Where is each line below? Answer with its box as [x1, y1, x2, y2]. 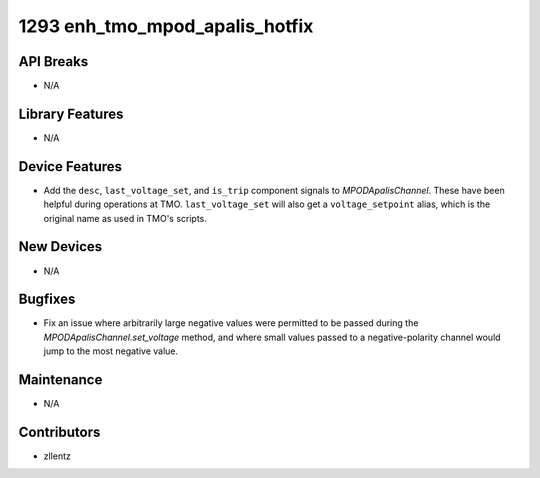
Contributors [18, 423, 101, 440]
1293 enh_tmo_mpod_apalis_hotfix [18, 15, 314, 37]
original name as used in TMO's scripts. [43, 212, 207, 224]
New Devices [18, 238, 103, 255]
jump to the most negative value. [43, 345, 179, 357]
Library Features [18, 105, 124, 122]
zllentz [43, 450, 72, 462]
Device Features [18, 158, 123, 175]
